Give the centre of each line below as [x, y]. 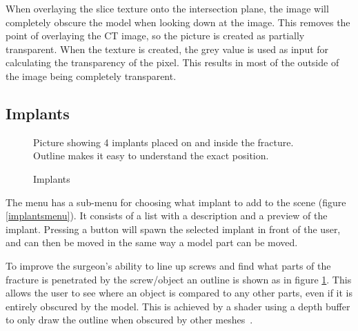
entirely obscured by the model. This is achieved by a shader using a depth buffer [178, 306]
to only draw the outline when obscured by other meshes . [129, 320]
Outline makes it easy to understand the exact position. [151, 156]
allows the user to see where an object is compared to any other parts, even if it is [179, 293]
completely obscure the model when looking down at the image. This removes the [178, 22]
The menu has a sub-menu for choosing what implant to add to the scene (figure [176, 202]
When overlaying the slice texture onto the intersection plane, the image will [167, 8]
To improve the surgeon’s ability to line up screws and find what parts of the [168, 265]
